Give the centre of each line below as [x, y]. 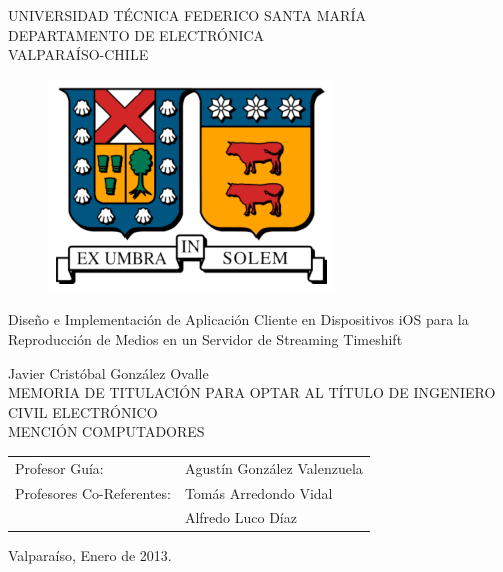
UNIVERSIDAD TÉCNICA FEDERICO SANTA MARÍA [187, 15]
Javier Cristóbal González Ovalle [108, 372]
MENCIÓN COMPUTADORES [106, 431]
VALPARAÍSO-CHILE [78, 54]
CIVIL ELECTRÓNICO [83, 411]
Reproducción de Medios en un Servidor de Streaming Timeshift [205, 338]
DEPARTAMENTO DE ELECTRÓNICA [136, 34]
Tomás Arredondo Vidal [258, 492]
